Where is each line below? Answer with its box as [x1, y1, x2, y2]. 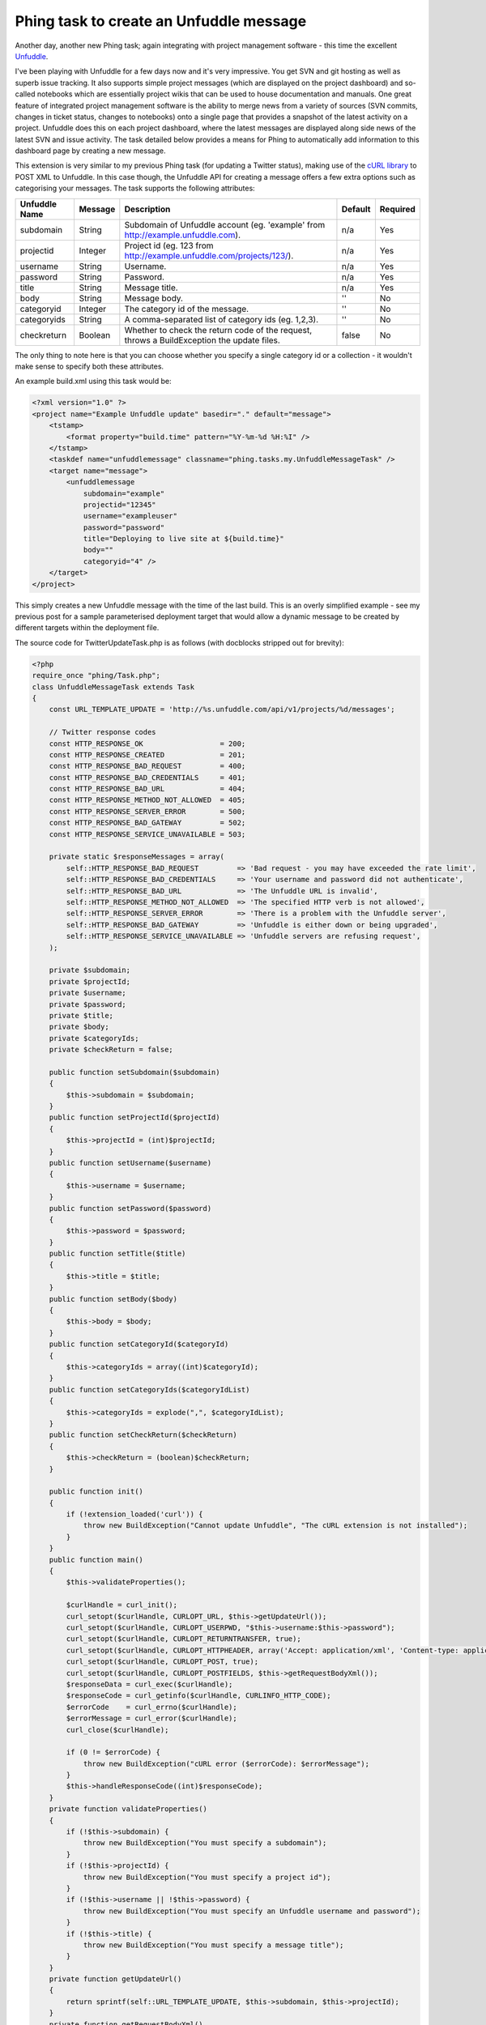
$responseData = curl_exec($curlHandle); [66, 1679, 233, 1689]
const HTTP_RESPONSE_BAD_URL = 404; [49, 784, 246, 794]
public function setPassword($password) [49, 1204, 212, 1213]
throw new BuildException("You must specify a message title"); [83, 1940, 344, 1950]
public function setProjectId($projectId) [49, 1113, 220, 1122]
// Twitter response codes [49, 727, 157, 737]
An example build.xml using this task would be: [15, 377, 172, 386]
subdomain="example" [83, 488, 165, 498]
